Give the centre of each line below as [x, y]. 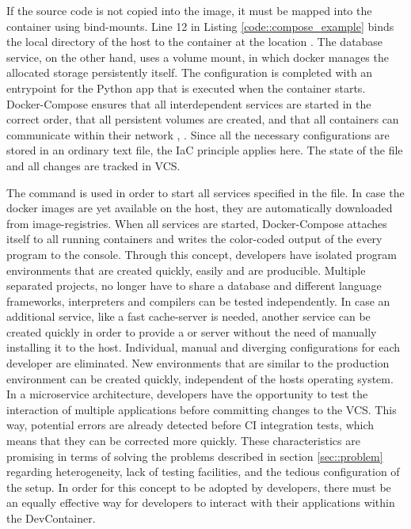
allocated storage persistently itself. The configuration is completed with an [190, 72]
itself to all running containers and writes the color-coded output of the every [194, 239]
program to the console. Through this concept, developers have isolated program [202, 254]
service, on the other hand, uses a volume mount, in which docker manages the [198, 57]
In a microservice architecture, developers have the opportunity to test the [187, 394]
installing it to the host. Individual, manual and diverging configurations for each [204, 347]
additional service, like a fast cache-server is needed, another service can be [188, 316]
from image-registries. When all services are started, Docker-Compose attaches [197, 223]
